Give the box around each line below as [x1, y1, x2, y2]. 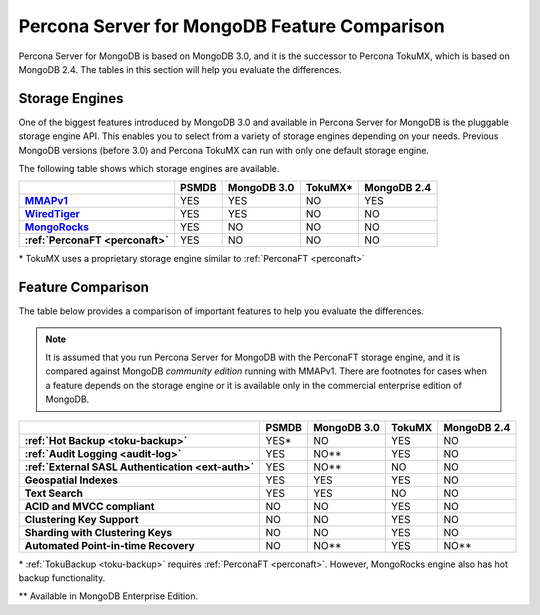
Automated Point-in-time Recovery [24, 538, 195, 552]
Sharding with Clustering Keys [24, 525, 173, 539]
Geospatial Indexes [24, 473, 119, 487]
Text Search [24, 486, 84, 500]
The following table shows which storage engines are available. [18, 163, 280, 175]
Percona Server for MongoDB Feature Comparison [18, 15, 445, 37]
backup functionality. [18, 572, 106, 584]
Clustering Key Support [24, 512, 139, 526]
